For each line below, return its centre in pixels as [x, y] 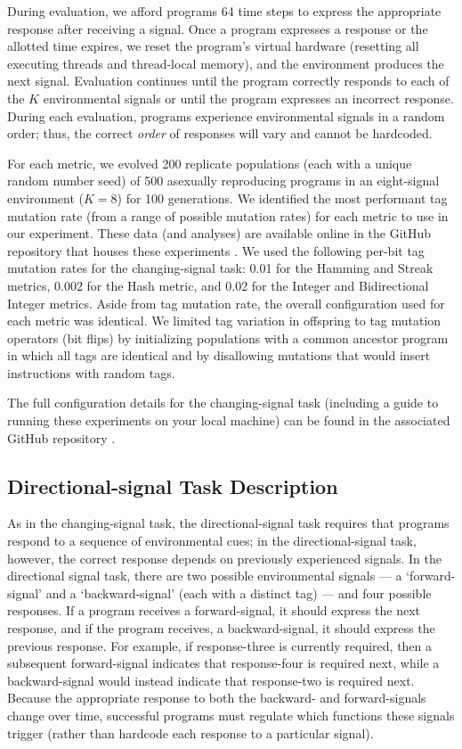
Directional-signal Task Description [173, 486]
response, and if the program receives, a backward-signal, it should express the [221, 628]
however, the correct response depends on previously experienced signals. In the [224, 558]
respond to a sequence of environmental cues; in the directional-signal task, [212, 541]
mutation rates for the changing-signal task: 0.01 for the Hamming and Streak [220, 268]
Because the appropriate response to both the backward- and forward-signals [217, 698]
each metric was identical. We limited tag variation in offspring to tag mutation [224, 321]
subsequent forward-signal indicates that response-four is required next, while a [223, 663]
